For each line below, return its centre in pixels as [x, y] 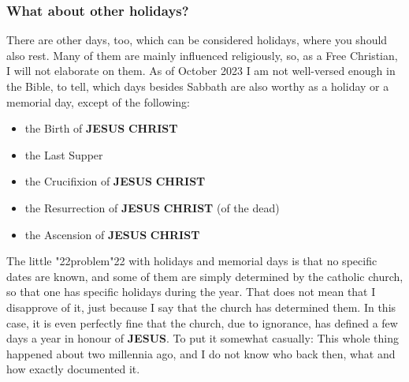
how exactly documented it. [73, 369]
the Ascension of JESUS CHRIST [112, 234]
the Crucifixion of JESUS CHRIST [115, 181]
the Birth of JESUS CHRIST [101, 128]
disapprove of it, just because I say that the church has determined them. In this [201, 307]
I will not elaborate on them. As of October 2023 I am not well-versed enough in [201, 71]
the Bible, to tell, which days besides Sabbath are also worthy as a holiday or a [198, 86]
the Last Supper [64, 154]
